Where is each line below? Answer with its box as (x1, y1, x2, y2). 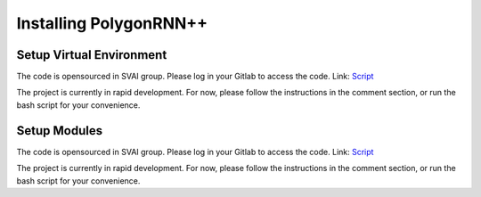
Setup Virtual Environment (16, 47, 167, 62)
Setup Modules (16, 123, 102, 138)
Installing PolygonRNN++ (16, 13, 208, 33)
